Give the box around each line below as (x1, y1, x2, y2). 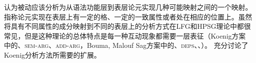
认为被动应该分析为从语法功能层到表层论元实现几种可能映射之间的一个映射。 (4, 2, 252, 12)
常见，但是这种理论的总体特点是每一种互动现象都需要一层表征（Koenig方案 (4, 30, 246, 41)
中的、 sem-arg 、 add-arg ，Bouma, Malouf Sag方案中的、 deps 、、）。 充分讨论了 (4, 40, 249, 50)
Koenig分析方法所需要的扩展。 (4, 49, 101, 60)
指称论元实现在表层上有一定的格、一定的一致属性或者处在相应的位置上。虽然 (4, 11, 252, 21)
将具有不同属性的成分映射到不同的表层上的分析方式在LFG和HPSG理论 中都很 (4, 21, 251, 31)
